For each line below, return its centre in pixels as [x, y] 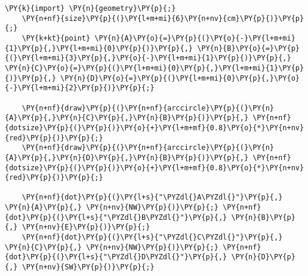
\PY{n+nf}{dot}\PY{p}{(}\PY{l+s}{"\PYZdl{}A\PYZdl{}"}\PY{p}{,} [152, 197]
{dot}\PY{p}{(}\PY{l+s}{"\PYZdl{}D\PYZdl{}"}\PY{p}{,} [116, 257]
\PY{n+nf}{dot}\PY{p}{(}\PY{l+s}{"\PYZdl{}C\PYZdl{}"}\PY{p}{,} [152, 237]
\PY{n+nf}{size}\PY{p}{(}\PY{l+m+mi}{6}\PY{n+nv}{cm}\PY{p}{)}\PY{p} [163, 18]
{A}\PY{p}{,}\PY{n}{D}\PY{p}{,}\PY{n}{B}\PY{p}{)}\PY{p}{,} [127, 157]
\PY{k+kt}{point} [56, 38]
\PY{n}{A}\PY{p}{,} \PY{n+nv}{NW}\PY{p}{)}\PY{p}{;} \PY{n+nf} [133, 208]
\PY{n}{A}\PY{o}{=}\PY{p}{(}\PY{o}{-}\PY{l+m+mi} [195, 38]
